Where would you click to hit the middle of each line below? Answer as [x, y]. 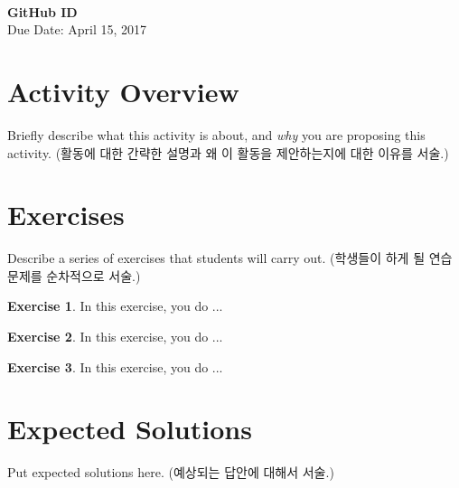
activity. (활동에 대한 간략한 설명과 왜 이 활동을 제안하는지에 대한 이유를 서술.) [228, 152]
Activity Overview [123, 91]
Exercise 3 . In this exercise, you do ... [115, 366]
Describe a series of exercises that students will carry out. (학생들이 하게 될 [216, 258]
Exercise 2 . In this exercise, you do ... [115, 336]
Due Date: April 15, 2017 [77, 29]
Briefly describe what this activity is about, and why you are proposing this [216, 134]
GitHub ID [42, 11]
